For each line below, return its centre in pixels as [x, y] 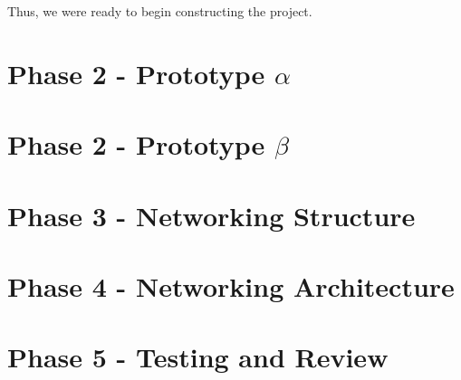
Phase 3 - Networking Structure [211, 215]
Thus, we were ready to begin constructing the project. [160, 11]
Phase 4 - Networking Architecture [231, 285]
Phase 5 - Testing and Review [198, 357]
